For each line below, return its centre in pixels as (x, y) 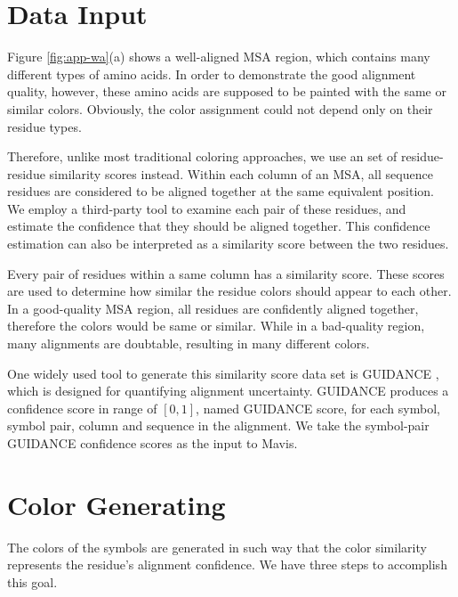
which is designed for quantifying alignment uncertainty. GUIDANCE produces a (228, 391)
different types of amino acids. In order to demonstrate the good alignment (212, 74)
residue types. (44, 126)
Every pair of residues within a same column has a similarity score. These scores (226, 273)
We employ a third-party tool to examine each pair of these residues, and (207, 208)
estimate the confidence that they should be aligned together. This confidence (219, 226)
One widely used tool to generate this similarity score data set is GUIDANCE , (223, 373)
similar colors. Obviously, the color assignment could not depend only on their (220, 108)
